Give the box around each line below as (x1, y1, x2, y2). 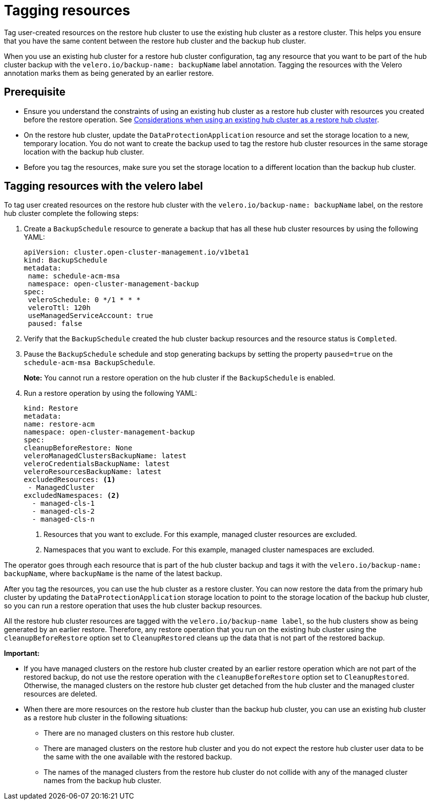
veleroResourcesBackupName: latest (24, 468, 162, 476)
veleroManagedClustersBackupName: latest (24, 452, 187, 460)
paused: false (28, 320, 83, 328)
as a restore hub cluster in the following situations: (24, 713, 188, 722)
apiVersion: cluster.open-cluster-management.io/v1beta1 (24, 248, 249, 257)
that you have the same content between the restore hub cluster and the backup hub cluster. (4, 36, 306, 45)
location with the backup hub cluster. (24, 147, 144, 156)
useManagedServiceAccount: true (28, 312, 153, 320)
